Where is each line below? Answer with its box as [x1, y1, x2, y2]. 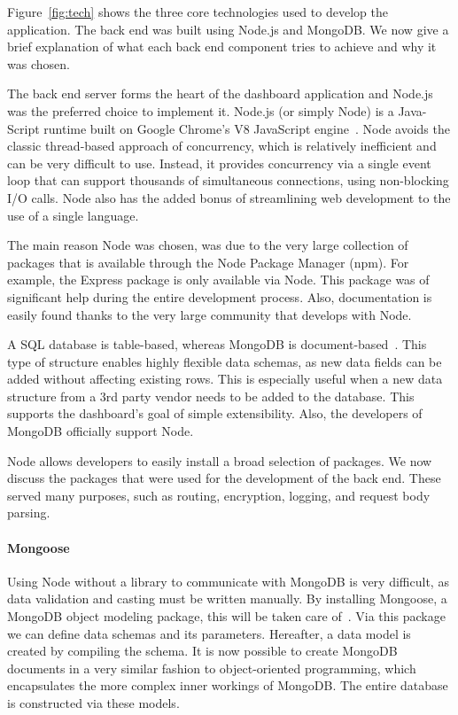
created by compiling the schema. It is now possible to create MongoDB [7, 641, 398, 660]
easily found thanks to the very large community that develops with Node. [7, 305, 412, 323]
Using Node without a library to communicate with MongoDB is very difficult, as [7, 571, 449, 590]
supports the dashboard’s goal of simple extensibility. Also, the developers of [7, 404, 423, 423]
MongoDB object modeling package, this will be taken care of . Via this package [7, 607, 446, 626]
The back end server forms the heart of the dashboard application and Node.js [7, 84, 433, 103]
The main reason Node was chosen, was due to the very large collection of [7, 236, 408, 254]
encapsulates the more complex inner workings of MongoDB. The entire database [7, 676, 448, 695]
